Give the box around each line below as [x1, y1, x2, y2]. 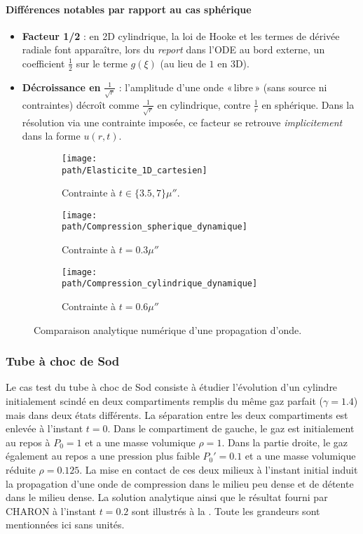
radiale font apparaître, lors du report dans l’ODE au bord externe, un [22, 42, 325, 57]
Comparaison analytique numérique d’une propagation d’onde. [34, 322, 302, 337]
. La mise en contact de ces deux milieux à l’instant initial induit [79, 462, 358, 476]
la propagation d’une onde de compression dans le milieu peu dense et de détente [6, 476, 354, 490]
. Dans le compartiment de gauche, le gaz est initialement [107, 421, 355, 436]
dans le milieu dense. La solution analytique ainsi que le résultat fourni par [6, 490, 328, 505]
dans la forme [22, 128, 81, 143]
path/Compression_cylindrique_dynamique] [62, 279, 258, 289]
